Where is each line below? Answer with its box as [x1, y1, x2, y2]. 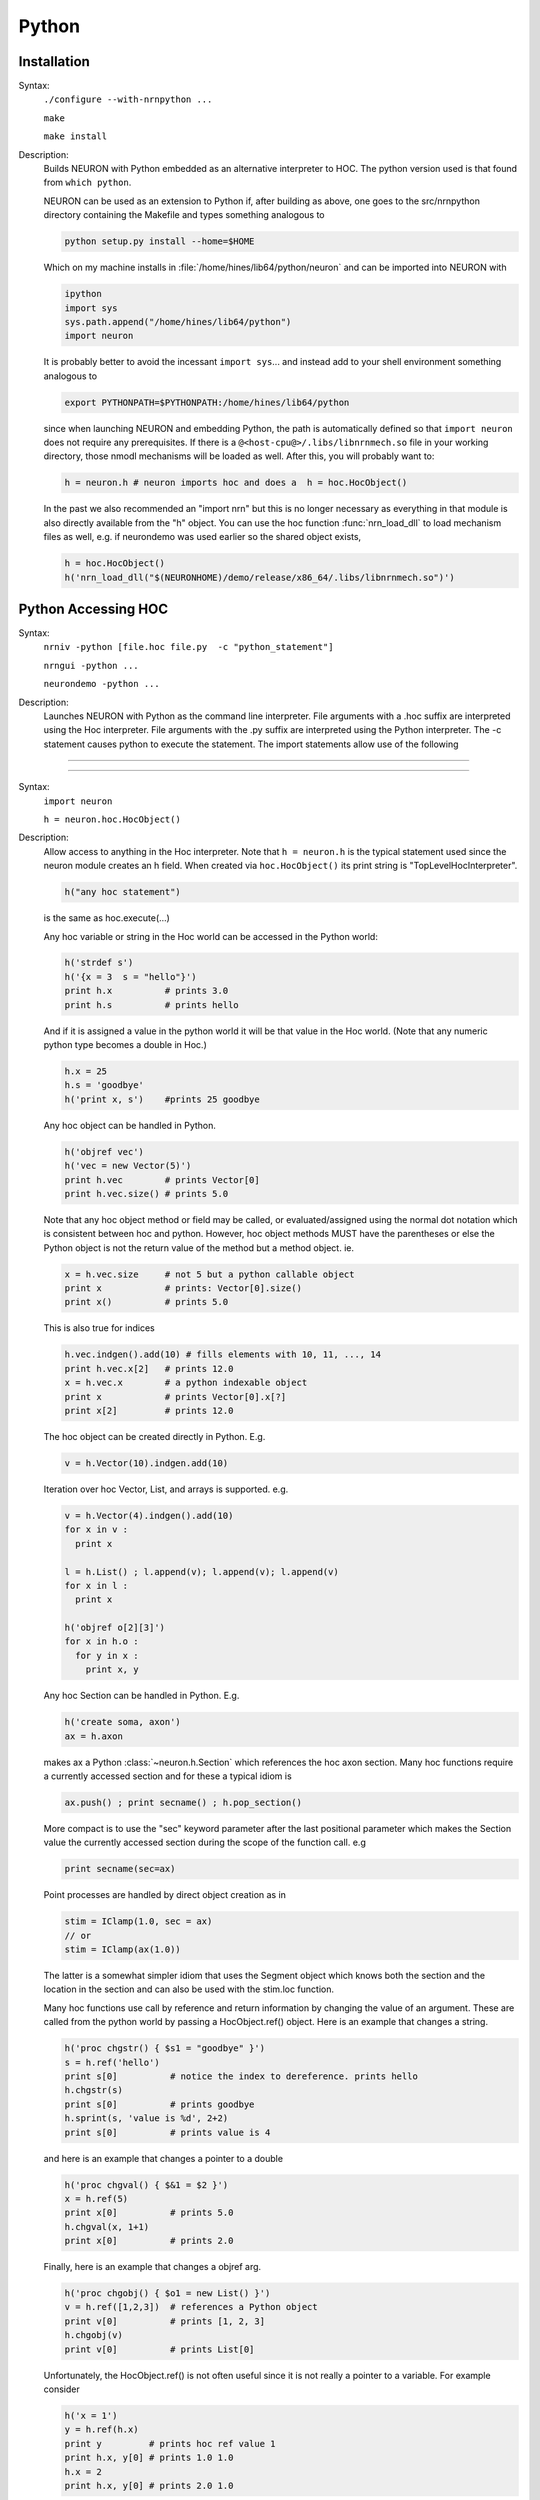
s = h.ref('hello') [64, 2056, 160, 2068]
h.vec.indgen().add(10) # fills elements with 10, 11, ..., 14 [64, 1349, 382, 1360]
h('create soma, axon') [64, 1716, 182, 1728]
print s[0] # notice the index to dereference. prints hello [64, 2070, 419, 2082]
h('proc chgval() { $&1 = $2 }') [64, 2179, 229, 2190]
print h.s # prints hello [64, 999, 239, 1010]
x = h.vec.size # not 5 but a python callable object [64, 1268, 355, 1280]
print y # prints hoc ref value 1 [64, 2438, 276, 2449]
